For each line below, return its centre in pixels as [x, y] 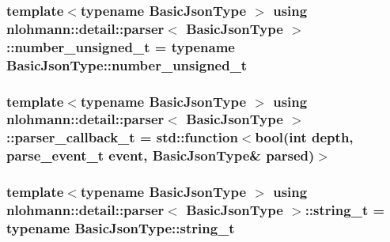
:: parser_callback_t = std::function [122, 137]
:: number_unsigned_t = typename [121, 46]
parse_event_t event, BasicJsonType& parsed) [161, 155]
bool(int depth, [304, 137]
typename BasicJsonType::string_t [121, 227]
